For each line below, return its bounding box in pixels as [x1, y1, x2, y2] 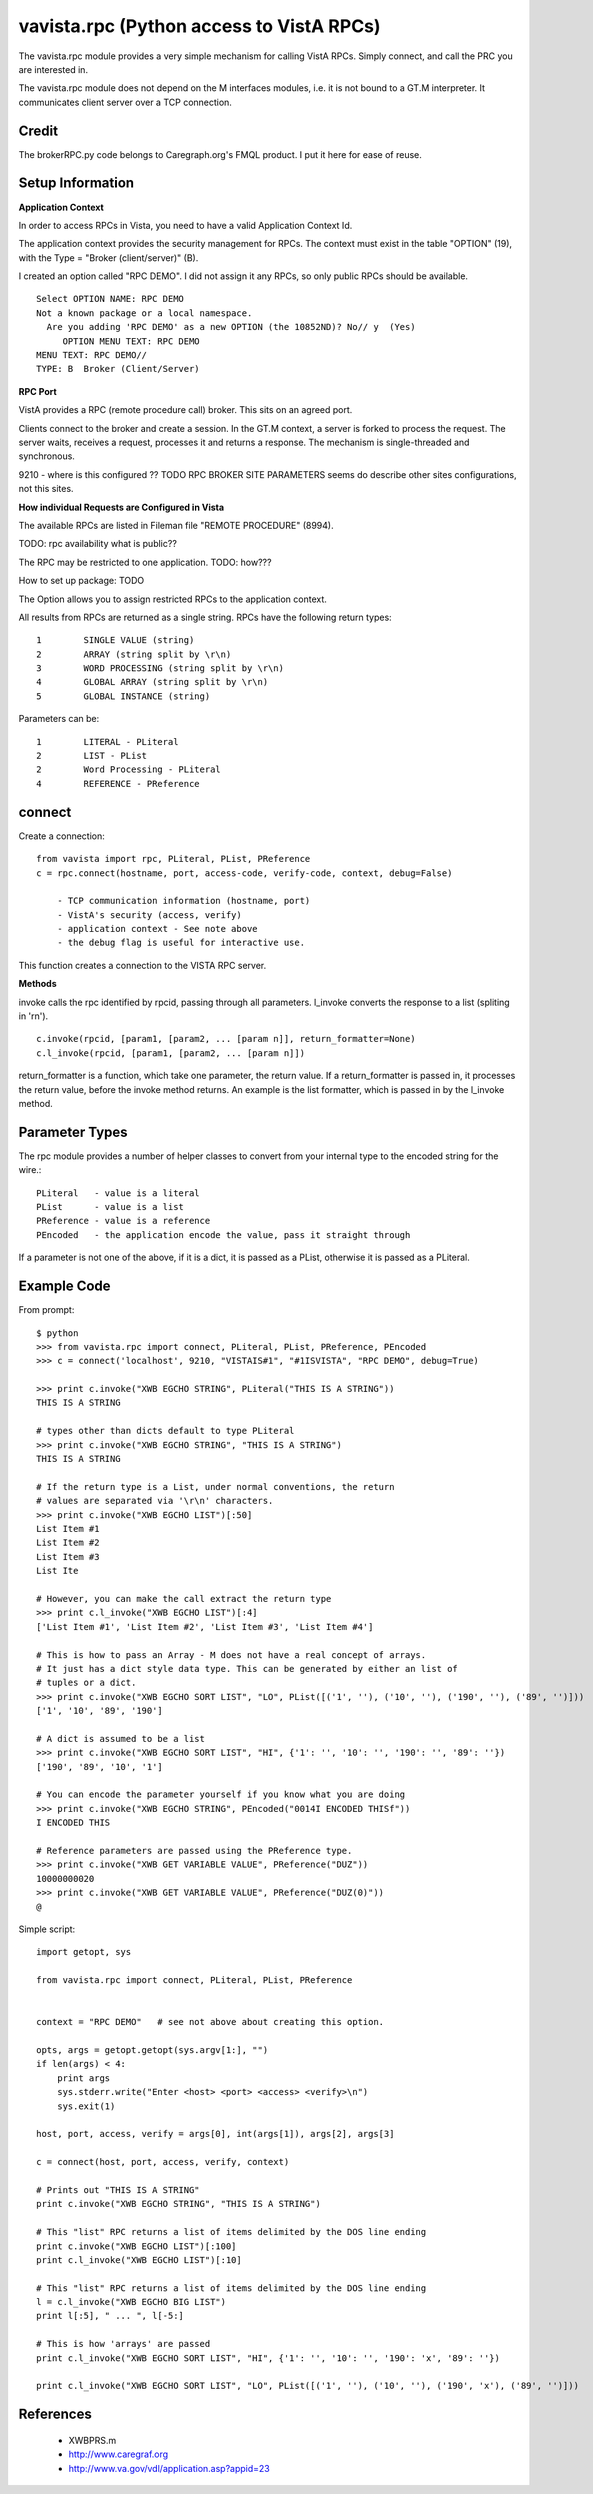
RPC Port [18, 385, 57, 397]
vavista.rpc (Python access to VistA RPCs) [18, 15, 381, 37]
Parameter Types [18, 1123, 129, 1140]
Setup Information [18, 175, 135, 192]
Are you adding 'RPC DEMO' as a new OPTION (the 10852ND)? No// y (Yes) [46, 321, 416, 333]
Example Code [18, 1278, 111, 1295]
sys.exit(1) [56, 2100, 116, 2112]
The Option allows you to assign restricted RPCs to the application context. [18, 593, 327, 605]
